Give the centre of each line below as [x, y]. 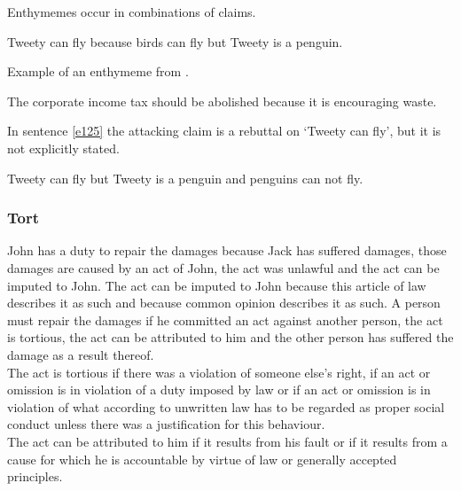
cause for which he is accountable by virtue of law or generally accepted [202, 459]
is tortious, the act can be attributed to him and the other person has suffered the [230, 337]
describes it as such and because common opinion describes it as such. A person [224, 303]
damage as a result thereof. [81, 354]
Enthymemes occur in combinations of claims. [132, 12]
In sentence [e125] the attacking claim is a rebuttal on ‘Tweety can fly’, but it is [224, 131]
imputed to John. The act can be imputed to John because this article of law [217, 285]
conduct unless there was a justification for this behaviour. [166, 424]
